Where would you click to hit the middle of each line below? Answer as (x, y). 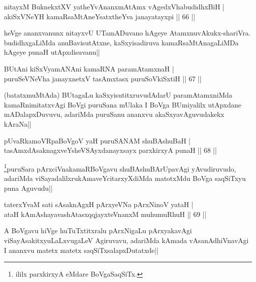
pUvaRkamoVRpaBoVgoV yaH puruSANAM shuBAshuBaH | (97, 140)
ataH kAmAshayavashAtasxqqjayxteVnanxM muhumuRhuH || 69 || (105, 214)
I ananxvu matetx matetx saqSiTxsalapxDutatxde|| (81, 250)
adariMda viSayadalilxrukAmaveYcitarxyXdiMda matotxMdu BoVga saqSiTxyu (125, 178)
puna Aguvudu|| (28, 188)
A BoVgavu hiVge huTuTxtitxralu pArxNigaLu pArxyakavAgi (98, 230)
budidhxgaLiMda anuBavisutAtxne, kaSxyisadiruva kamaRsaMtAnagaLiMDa (121, 42)
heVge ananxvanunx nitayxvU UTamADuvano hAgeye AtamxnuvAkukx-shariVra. (127, 33)
